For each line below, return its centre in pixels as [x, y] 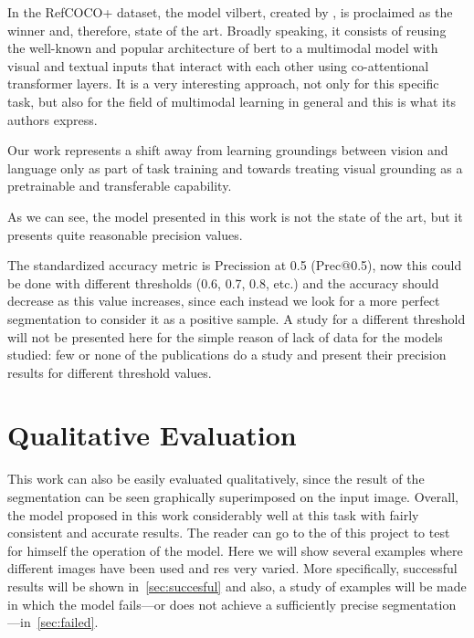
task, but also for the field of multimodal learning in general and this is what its [232, 101]
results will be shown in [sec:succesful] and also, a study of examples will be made [237, 586]
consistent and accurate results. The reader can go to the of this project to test [229, 533]
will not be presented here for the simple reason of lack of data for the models [225, 336]
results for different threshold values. [110, 372]
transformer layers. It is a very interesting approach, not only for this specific [223, 84]
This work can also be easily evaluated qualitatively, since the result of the [216, 479]
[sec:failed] [66, 622]
